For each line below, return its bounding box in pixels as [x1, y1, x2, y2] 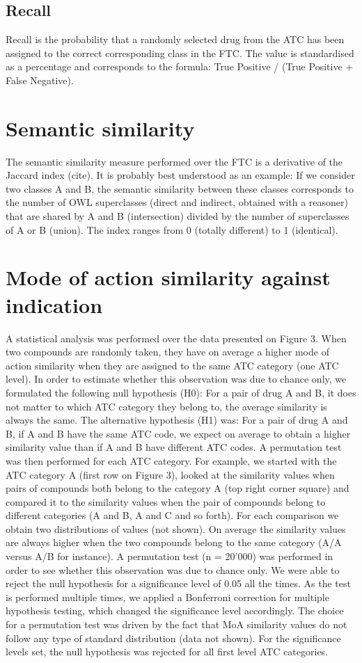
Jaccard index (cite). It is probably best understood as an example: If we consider [6, 168, 355, 182]
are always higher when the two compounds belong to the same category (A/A [6, 535, 342, 550]
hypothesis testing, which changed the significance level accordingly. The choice [6, 603, 344, 618]
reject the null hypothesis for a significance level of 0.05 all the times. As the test [6, 576, 351, 591]
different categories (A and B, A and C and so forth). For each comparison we [6, 508, 339, 522]
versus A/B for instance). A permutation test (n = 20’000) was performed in [6, 549, 333, 564]
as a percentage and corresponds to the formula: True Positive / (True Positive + [6, 59, 354, 74]
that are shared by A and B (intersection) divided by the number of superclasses [6, 209, 349, 223]
